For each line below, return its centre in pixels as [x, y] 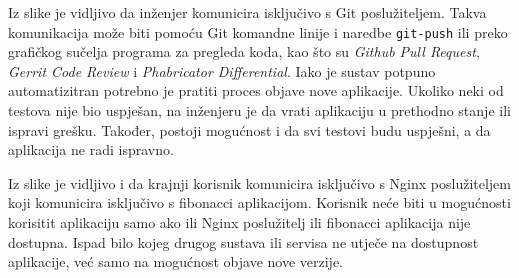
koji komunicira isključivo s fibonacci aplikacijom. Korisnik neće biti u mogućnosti [259, 202]
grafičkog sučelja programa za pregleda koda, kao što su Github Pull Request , [244, 51]
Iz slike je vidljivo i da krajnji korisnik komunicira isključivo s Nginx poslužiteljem [259, 182]
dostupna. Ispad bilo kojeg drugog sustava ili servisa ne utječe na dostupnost [243, 241]
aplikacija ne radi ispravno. [91, 149]
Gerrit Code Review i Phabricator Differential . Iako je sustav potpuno [222, 70]
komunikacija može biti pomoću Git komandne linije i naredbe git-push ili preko [258, 31]
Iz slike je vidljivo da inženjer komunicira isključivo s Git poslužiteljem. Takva [247, 12]
